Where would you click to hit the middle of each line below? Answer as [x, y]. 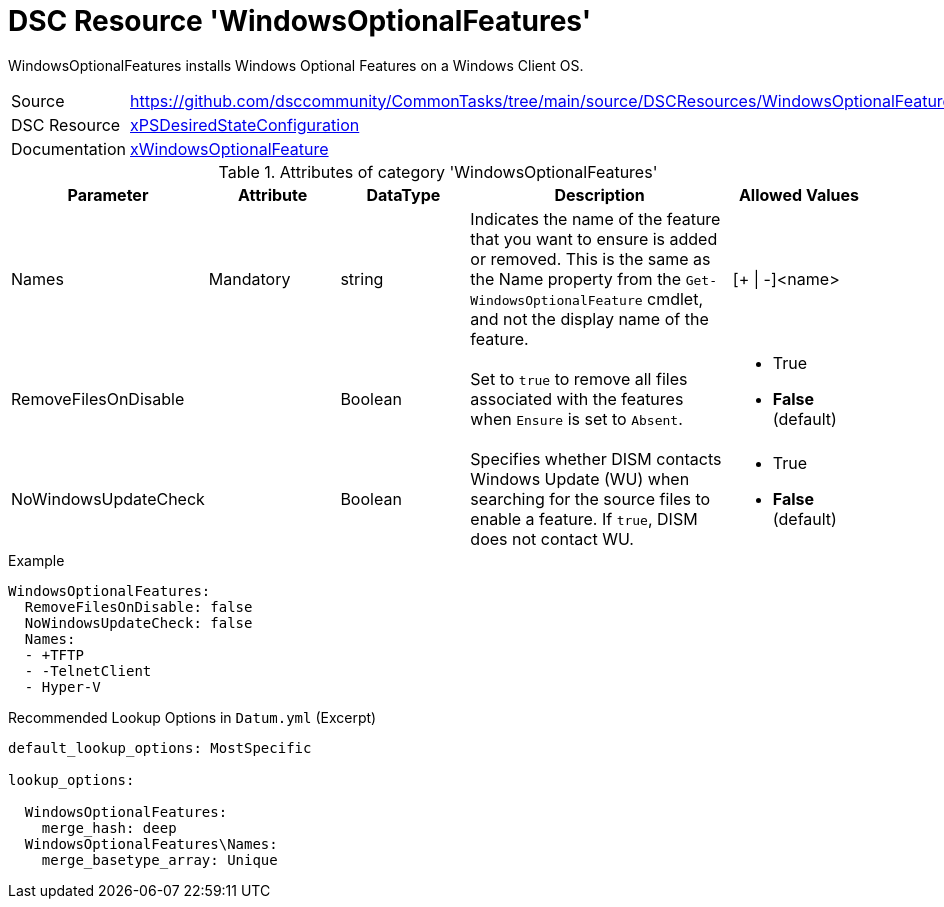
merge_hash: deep [109, 827]
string [362, 278]
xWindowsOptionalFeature [229, 148]
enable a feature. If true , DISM [584, 518]
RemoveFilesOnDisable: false [138, 606]
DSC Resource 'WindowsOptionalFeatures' [300, 21]
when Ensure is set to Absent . [576, 418]
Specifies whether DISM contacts [596, 458]
